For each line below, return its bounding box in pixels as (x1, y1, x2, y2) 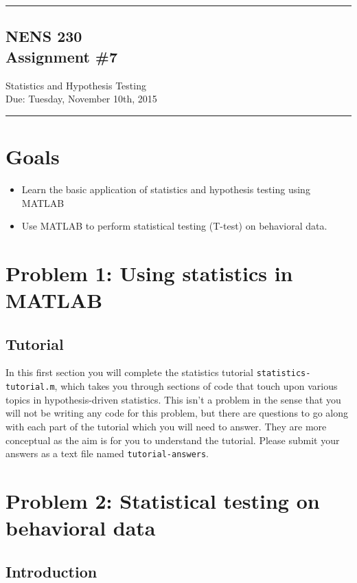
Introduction (5, 560, 97, 582)
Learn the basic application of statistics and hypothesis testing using (21, 181, 310, 196)
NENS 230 (5, 25, 82, 47)
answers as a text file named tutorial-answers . (5, 446, 209, 461)
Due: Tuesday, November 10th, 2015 (5, 91, 157, 106)
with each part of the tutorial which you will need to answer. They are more (5, 419, 327, 433)
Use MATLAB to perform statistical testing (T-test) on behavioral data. (21, 219, 327, 233)
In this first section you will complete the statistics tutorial (5, 365, 254, 379)
